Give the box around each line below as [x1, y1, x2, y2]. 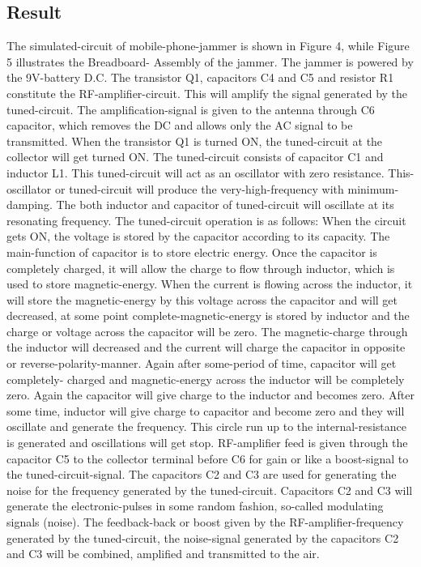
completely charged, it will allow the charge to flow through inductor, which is [6, 259, 395, 276]
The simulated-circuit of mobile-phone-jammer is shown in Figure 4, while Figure [6, 37, 410, 54]
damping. [6, 196, 53, 213]
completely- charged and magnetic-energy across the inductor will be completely [6, 370, 405, 387]
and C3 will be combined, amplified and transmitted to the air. [6, 545, 320, 562]
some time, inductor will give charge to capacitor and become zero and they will [6, 402, 405, 419]
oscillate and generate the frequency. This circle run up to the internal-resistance [6, 418, 407, 435]
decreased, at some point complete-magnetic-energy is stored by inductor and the [6, 307, 410, 324]
